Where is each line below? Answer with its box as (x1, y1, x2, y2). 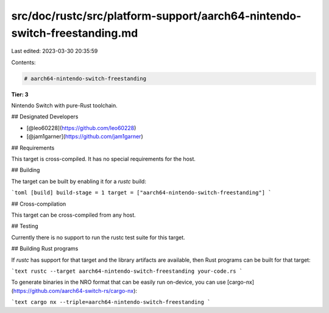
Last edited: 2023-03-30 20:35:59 (11, 48, 98, 55)
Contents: (11, 59, 36, 66)
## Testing (11, 223, 38, 230)
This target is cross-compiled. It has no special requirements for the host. (11, 156, 196, 163)
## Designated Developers (11, 113, 79, 120)
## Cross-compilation (11, 200, 66, 207)
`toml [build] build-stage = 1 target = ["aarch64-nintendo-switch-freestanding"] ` (11, 189, 272, 196)
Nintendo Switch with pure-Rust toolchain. (11, 102, 118, 109)
